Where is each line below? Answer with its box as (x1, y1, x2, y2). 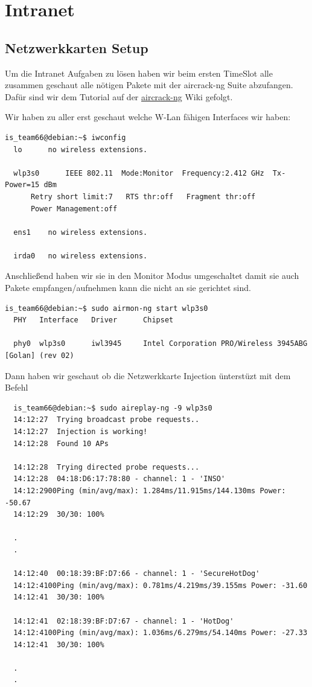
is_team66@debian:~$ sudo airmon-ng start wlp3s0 (5, 304, 208, 313)
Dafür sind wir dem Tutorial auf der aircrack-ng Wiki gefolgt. (5, 90, 233, 103)
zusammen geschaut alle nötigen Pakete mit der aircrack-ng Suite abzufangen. (5, 78, 293, 91)
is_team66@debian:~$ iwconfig (5, 133, 126, 142)
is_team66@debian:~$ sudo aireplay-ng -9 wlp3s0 (13, 403, 212, 412)
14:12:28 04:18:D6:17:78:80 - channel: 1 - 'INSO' (13, 475, 226, 484)
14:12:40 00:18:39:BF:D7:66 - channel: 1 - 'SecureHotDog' (13, 569, 260, 578)
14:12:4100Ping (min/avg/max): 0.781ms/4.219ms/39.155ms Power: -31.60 (13, 581, 308, 590)
